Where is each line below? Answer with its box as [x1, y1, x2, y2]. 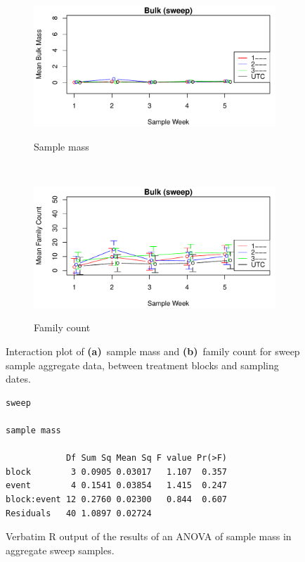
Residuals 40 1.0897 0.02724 [6, 508, 152, 518]
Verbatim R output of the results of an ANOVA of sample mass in [6, 529, 292, 544]
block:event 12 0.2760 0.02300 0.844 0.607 [6, 494, 227, 504]
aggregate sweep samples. [6, 542, 115, 557]
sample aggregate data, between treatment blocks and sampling [6, 357, 279, 372]
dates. [6, 371, 31, 386]
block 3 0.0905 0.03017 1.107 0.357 [6, 466, 227, 477]
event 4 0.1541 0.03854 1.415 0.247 [6, 480, 227, 491]
